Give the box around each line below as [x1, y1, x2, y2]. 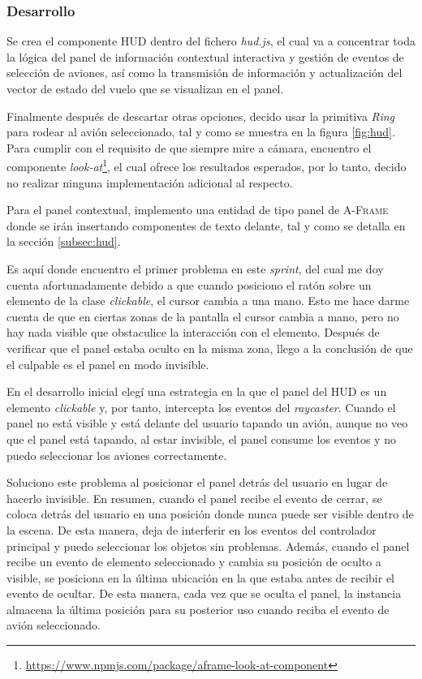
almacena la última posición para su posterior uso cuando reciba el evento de [6, 600, 390, 617]
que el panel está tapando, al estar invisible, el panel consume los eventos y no [6, 430, 396, 447]
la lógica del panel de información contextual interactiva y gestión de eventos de [6, 48, 404, 65]
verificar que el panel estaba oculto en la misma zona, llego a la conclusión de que [6, 339, 413, 356]
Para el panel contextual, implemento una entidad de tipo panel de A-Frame [6, 201, 388, 218]
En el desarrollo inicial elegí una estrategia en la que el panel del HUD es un [6, 383, 387, 400]
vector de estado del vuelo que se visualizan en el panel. [6, 80, 284, 97]
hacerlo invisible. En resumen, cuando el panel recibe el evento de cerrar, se [6, 489, 382, 506]
